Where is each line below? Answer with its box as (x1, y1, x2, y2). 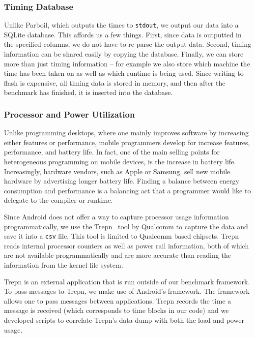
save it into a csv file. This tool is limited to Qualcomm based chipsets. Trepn (4, 231, 239, 241)
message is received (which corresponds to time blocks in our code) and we (4, 305, 229, 315)
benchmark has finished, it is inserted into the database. (4, 87, 173, 97)
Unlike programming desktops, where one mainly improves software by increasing (4, 127, 249, 138)
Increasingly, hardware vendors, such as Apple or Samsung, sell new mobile (4, 166, 230, 176)
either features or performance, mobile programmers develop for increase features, (4, 137, 250, 147)
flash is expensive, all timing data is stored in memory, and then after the (4, 77, 226, 88)
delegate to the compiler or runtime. (4, 195, 113, 205)
